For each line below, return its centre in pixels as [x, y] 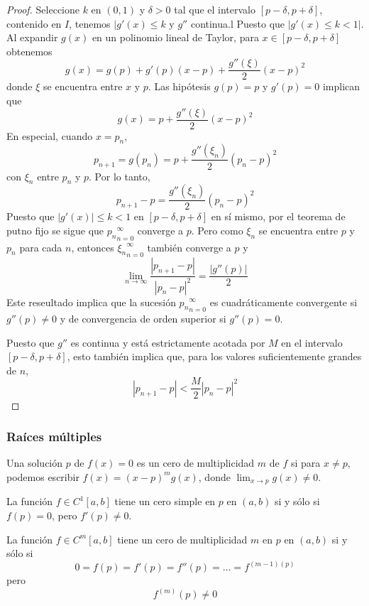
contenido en [34, 23]
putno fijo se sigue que [55, 230]
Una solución [35, 463]
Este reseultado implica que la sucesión [91, 302]
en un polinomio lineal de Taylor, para [175, 37]
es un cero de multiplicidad [195, 463]
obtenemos [29, 51]
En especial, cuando [50, 135]
